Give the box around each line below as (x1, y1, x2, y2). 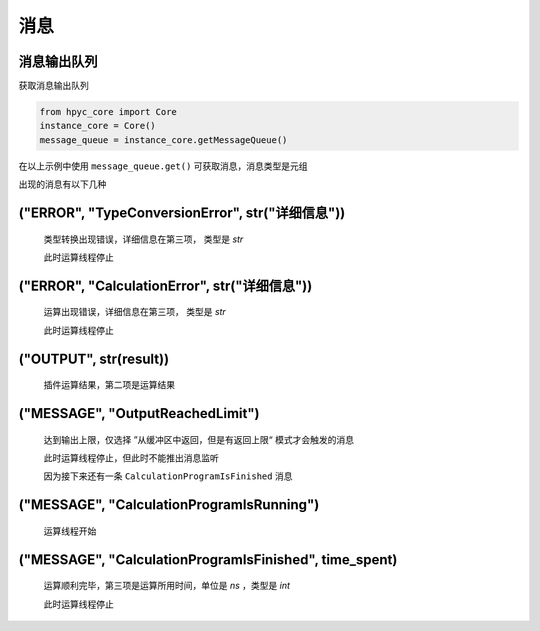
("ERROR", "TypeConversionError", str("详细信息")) (18, 205, 346, 222)
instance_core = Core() (39, 120, 157, 132)
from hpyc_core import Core (39, 106, 177, 118)
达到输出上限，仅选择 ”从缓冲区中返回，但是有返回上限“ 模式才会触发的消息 (43, 433, 355, 445)
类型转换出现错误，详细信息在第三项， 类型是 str (43, 233, 244, 245)
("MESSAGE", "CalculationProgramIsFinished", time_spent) (18, 551, 398, 568)
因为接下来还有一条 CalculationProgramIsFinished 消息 (43, 470, 293, 482)
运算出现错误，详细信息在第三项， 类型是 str (43, 306, 227, 318)
